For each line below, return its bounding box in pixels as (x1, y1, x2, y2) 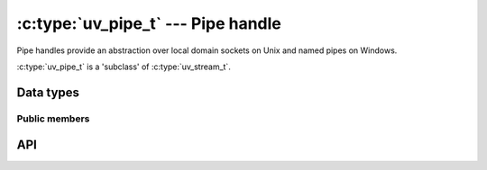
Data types (16, 85, 80, 100)
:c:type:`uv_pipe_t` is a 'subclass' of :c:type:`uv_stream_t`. (16, 61, 232, 72)
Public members (16, 112, 90, 125)
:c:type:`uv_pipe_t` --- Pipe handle (16, 13, 281, 33)
